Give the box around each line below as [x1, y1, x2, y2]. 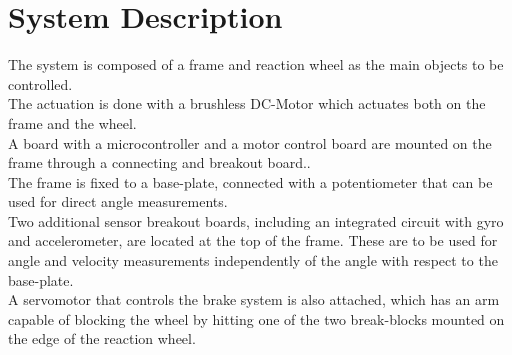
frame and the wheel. [8, 112, 137, 133]
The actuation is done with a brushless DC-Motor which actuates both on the [8, 93, 486, 114]
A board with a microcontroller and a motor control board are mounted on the [8, 132, 492, 153]
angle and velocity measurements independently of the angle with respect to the [8, 250, 498, 271]
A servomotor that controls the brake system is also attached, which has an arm [8, 289, 500, 310]
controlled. [8, 73, 73, 94]
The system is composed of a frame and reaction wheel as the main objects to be [8, 54, 504, 75]
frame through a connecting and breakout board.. [8, 152, 311, 173]
